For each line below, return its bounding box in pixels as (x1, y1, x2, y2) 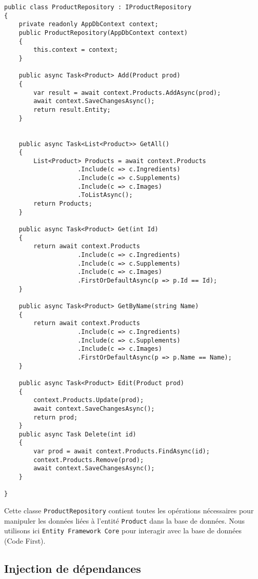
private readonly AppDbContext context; (18, 21, 158, 28)
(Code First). (4, 535, 46, 546)
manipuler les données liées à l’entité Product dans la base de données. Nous (4, 515, 245, 526)
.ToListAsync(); (77, 191, 133, 199)
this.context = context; (33, 46, 118, 54)
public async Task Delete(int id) (18, 430, 136, 438)
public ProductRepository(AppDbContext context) (18, 29, 188, 36)
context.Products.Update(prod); (33, 396, 144, 404)
